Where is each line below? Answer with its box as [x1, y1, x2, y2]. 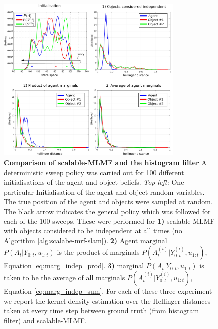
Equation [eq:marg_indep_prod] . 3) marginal [4, 260, 144, 271]
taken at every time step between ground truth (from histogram [4, 305, 199, 316]
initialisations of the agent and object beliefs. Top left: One [4, 177, 184, 187]
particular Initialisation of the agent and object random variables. [4, 186, 205, 197]
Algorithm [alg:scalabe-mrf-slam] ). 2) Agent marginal [4, 235, 167, 245]
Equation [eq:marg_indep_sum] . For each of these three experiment [4, 285, 212, 296]
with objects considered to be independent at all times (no [4, 225, 182, 236]
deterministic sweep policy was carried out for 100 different [4, 167, 184, 177]
